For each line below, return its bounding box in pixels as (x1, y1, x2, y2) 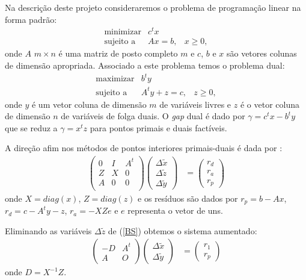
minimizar (104, 28, 141, 37)
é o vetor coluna (240, 98, 299, 110)
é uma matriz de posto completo (58, 47, 178, 60)
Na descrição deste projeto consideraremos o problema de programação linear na (5, 1, 301, 13)
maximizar (96, 75, 135, 84)
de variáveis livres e (159, 98, 231, 110)
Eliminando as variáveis (5, 224, 92, 237)
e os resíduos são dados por (138, 191, 238, 204)
